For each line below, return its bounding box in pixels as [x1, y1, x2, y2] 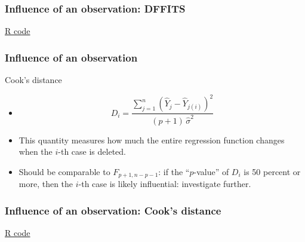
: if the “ [158, 165, 190, 177]
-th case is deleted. [58, 145, 126, 158]
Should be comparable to [19, 165, 110, 177]
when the [19, 145, 53, 158]
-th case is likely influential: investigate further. [78, 177, 251, 190]
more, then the [19, 177, 73, 190]
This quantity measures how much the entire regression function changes [19, 133, 285, 146]
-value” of [193, 165, 229, 177]
